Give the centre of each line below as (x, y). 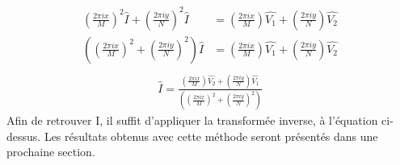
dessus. (24, 136)
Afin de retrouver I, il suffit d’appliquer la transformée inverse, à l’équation (192, 120)
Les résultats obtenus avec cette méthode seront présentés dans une (211, 136)
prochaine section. (51, 152)
